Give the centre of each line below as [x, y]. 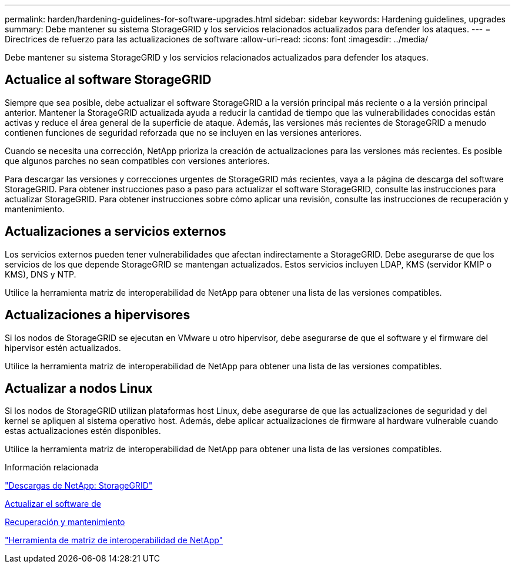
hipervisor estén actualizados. [63, 348]
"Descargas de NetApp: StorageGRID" [79, 486]
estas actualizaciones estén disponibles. [83, 431]
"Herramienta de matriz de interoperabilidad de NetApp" [114, 540]
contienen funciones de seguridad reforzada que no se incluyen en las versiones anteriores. [183, 132]
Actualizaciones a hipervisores [98, 315]
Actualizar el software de [53, 504]
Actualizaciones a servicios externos [116, 232]
